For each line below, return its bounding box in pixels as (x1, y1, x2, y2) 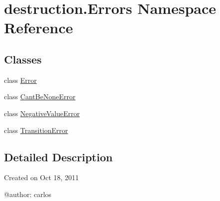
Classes (4, 51, 42, 67)
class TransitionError (4, 125, 68, 135)
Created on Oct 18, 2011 (4, 172, 79, 183)
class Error (4, 74, 37, 85)
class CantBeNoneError (4, 91, 76, 102)
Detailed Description (4, 149, 113, 164)
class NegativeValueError (4, 108, 80, 118)
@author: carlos (4, 189, 52, 199)
